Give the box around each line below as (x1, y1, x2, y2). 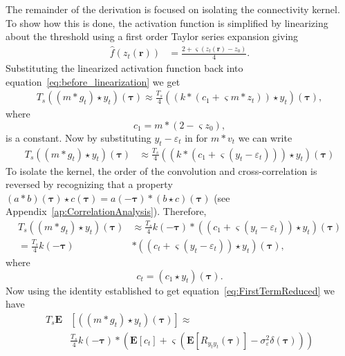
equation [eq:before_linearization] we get (6, 74, 180, 88)
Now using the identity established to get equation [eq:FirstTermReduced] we (6, 283, 335, 297)
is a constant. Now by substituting (6, 130, 151, 144)
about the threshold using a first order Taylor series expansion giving (6, 29, 299, 44)
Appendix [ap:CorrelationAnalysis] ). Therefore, (6, 204, 207, 218)
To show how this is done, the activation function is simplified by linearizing (6, 15, 328, 30)
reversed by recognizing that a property (6, 177, 173, 191)
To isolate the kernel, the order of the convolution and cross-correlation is (6, 163, 317, 178)
